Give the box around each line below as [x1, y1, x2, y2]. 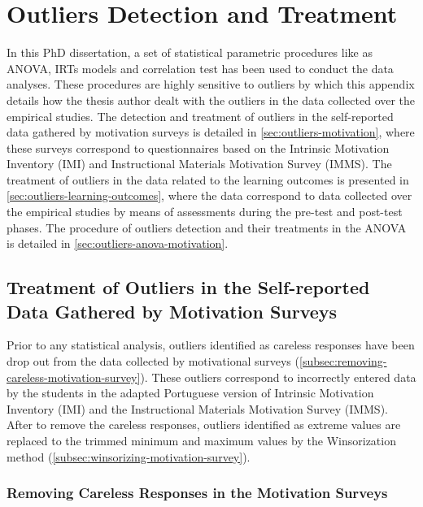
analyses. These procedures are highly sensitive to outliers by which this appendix [7, 76, 415, 93]
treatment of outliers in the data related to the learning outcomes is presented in [7, 171, 409, 188]
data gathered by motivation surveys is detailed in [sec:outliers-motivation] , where [7, 123, 415, 141]
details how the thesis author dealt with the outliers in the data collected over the [7, 91, 416, 108]
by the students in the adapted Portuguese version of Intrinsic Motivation [7, 384, 374, 401]
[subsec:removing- [299, 353, 387, 370]
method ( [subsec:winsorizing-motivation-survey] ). [7, 448, 251, 465]
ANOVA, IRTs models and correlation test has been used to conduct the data [7, 59, 394, 76]
